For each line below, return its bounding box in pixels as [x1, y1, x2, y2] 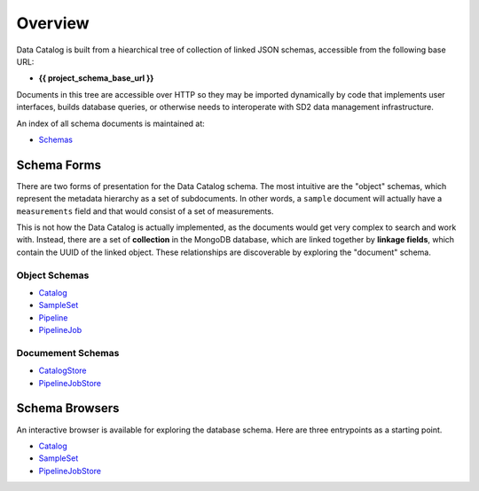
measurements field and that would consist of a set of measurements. [16, 205, 274, 217]
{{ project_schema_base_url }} [38, 73, 154, 83]
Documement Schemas [16, 346, 120, 359]
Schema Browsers [16, 400, 120, 416]
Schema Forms [16, 157, 102, 172]
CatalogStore [38, 365, 87, 376]
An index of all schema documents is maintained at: [16, 118, 206, 129]
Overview [16, 13, 90, 33]
